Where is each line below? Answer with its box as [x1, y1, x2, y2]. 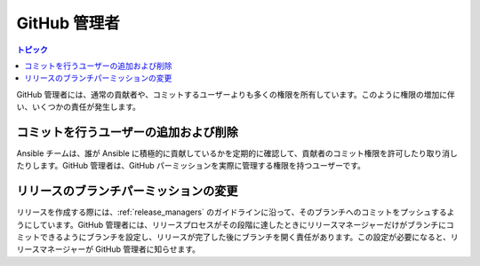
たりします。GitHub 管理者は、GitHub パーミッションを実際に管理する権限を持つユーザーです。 [16, 160, 366, 171]
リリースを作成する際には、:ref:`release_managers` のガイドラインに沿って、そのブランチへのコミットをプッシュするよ [16, 207, 455, 217]
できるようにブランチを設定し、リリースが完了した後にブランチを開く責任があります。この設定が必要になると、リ [39, 231, 460, 243]
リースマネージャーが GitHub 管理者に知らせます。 [16, 244, 200, 254]
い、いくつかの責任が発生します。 [16, 102, 141, 113]
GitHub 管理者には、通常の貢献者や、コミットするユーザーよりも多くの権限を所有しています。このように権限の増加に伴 [16, 89, 455, 99]
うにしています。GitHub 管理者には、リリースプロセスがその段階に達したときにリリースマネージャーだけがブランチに [16, 219, 446, 230]
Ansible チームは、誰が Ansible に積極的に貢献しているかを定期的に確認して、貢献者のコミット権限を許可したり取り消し [16, 148, 458, 159]
